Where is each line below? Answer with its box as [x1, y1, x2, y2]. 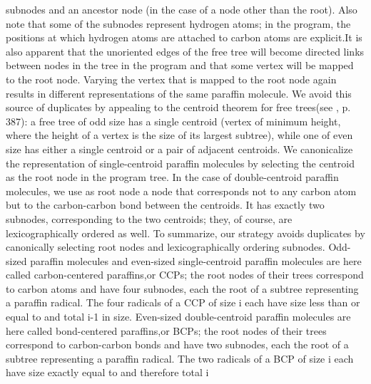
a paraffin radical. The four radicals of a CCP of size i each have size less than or [6, 295, 360, 310]
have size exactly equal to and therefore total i [6, 365, 209, 380]
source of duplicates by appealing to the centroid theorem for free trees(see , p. [6, 100, 351, 115]
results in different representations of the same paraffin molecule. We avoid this [6, 85, 352, 100]
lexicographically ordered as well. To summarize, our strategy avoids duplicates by [6, 225, 365, 240]
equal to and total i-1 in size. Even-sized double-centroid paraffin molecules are [6, 309, 351, 324]
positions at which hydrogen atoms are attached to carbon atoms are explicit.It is [6, 30, 362, 45]
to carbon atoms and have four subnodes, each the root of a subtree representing [6, 281, 359, 296]
